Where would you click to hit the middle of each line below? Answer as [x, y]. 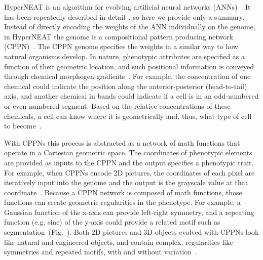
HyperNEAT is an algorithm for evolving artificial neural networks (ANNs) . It [127, 7]
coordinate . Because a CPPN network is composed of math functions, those [123, 192]
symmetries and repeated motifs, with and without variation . [101, 252]
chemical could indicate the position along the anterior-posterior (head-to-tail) [126, 86]
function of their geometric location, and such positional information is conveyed [129, 66]
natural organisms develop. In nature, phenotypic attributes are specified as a [125, 56]
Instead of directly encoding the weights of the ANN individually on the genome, [130, 27]
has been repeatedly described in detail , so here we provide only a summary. [124, 16]
